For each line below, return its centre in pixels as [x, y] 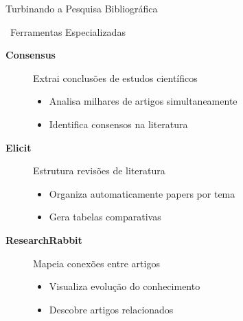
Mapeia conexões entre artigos [96, 263]
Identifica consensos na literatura [118, 124]
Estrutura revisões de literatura [99, 170]
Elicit [19, 147]
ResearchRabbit [44, 239]
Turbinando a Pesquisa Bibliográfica [82, 8]
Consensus [31, 55]
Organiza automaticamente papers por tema [142, 193]
